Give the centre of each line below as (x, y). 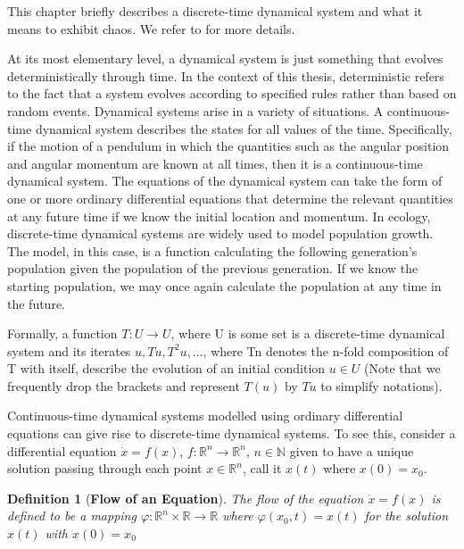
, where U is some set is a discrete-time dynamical (308, 333)
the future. (37, 303)
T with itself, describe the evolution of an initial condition (166, 368)
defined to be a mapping (72, 516)
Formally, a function (62, 333)
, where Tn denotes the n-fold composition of (326, 350)
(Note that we (402, 368)
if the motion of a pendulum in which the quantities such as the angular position (228, 146)
